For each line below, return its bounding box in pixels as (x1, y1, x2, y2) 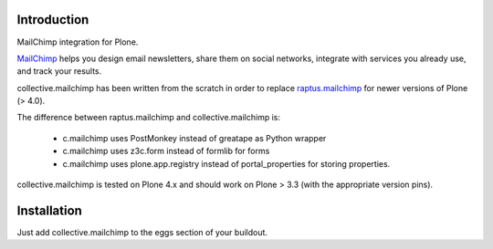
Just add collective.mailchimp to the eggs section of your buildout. (16, 226, 268, 237)
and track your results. (16, 66, 102, 77)
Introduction (16, 12, 89, 27)
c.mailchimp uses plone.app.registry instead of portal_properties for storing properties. (62, 158, 391, 169)
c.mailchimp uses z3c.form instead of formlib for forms (62, 146, 270, 157)
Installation (16, 202, 82, 218)
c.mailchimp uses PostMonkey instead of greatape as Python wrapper (62, 132, 327, 143)
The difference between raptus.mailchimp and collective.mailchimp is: (16, 112, 281, 123)
